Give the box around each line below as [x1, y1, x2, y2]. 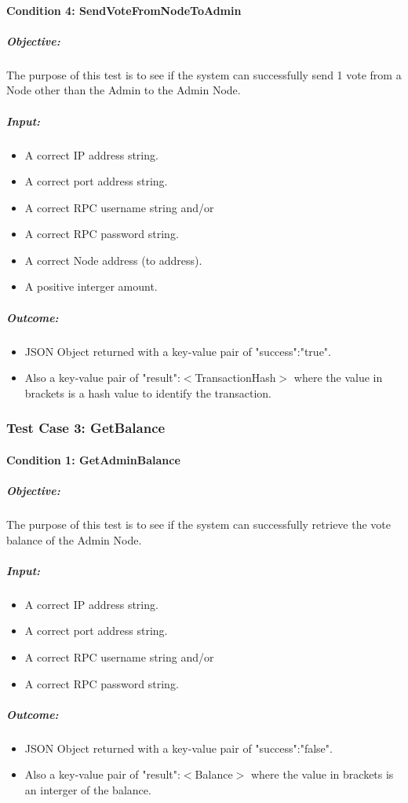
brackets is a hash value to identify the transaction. [24, 384, 272, 401]
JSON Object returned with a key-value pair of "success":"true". [24, 343, 331, 359]
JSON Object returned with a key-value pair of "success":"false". [24, 739, 333, 756]
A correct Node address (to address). [24, 251, 202, 268]
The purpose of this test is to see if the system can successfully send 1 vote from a [6, 66, 402, 82]
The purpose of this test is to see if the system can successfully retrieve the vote [6, 516, 392, 532]
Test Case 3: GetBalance [6, 418, 166, 438]
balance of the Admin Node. [6, 531, 142, 548]
